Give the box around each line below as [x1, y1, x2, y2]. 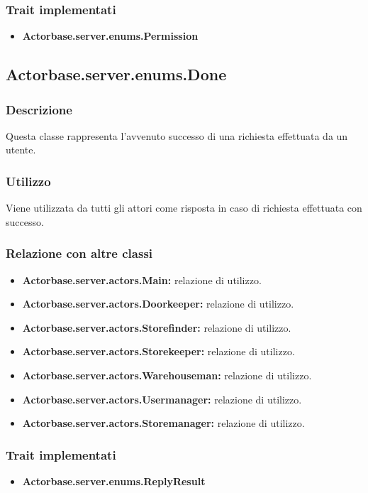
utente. [6, 142, 36, 157]
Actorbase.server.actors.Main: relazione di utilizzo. [22, 272, 262, 287]
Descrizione [6, 100, 72, 118]
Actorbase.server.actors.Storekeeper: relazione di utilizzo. [22, 344, 295, 359]
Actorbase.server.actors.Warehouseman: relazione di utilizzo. [22, 368, 312, 382]
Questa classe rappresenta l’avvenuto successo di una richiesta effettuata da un [6, 128, 348, 143]
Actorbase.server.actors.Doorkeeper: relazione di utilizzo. [22, 296, 294, 311]
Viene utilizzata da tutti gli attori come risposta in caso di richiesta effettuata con [6, 200, 362, 215]
